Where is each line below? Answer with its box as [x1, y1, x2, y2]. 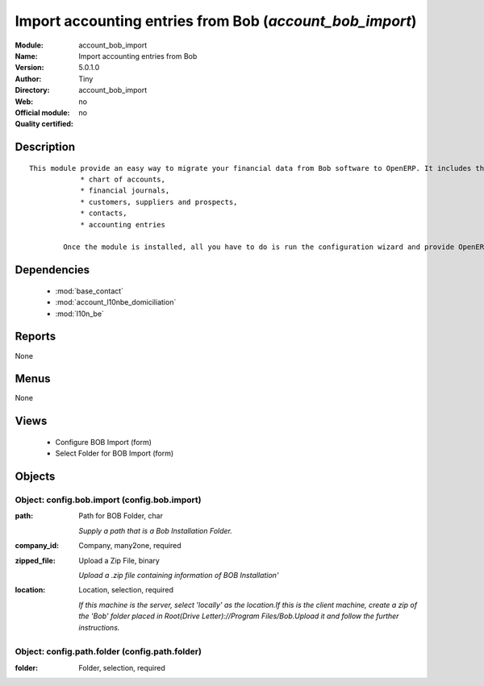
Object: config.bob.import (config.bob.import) [15, 494, 202, 505]
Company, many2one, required [78, 541, 181, 551]
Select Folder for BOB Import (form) [55, 448, 174, 459]
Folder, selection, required [78, 663, 165, 672]
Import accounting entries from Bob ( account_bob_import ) [15, 12, 417, 30]
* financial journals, [80, 186, 170, 195]
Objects [15, 470, 56, 484]
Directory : [15, 85, 50, 95]
